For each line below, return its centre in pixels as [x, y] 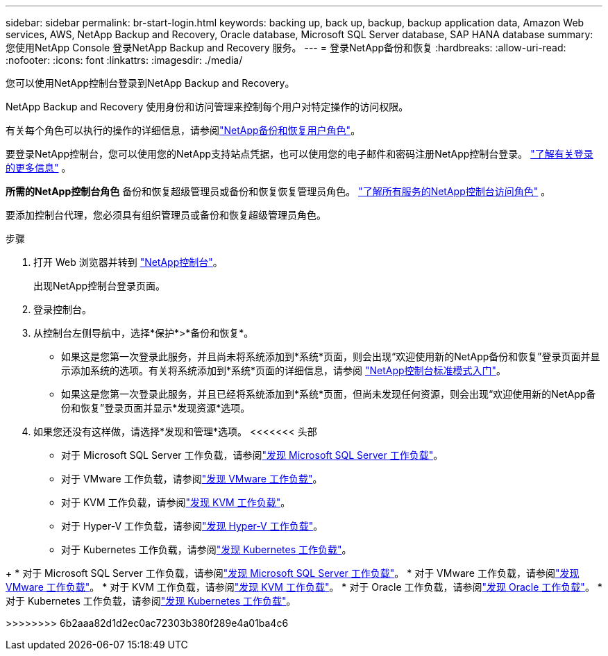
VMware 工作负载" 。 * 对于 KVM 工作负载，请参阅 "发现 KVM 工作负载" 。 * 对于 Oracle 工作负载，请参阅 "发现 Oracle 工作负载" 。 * [304, 587]
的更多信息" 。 [39, 168]
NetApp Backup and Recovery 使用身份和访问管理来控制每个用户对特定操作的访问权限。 [207, 107]
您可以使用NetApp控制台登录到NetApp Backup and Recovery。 [150, 83]
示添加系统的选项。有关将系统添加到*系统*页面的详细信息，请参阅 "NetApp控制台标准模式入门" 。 [284, 370]
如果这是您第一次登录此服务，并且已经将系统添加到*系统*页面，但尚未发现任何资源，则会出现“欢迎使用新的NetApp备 [329, 394]
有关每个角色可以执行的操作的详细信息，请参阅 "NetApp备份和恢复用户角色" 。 [183, 130]
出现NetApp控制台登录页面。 [100, 286]
